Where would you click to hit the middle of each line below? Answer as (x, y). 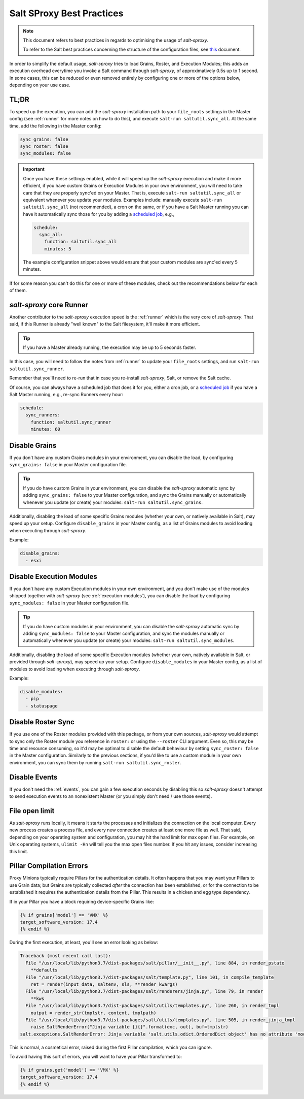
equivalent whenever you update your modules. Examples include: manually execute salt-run (123, 200)
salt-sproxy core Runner (49, 305)
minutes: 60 (46, 429)
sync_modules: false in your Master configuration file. (69, 603)
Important (34, 169)
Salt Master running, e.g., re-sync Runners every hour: (66, 395)
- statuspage (42, 706)
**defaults (44, 970)
